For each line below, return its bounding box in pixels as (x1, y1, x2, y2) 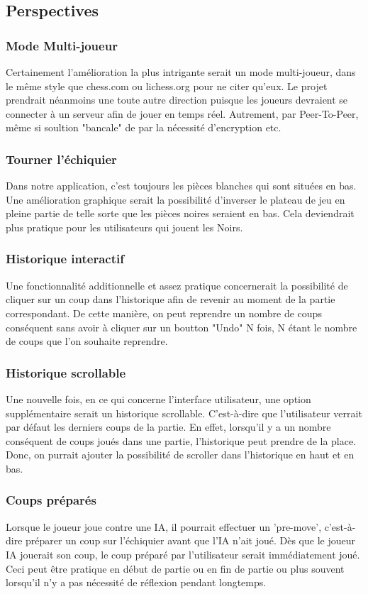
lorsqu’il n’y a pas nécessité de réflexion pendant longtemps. (6, 575, 267, 590)
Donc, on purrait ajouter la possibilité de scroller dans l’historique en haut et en (6, 447, 355, 462)
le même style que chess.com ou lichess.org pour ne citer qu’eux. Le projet (6, 78, 328, 93)
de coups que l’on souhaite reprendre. (6, 334, 168, 348)
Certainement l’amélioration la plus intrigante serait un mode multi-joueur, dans (6, 65, 356, 79)
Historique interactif (6, 250, 124, 268)
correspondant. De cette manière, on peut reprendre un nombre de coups (6, 305, 322, 320)
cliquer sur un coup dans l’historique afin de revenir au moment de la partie (6, 292, 335, 307)
